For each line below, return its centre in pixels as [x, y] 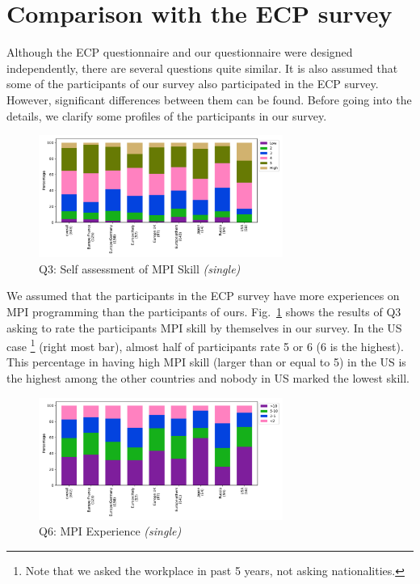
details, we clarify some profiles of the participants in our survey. [167, 115]
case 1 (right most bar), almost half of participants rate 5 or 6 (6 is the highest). [205, 345]
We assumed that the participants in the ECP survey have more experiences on [203, 296]
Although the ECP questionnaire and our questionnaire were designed [180, 52]
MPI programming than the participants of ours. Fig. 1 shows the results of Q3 [204, 312]
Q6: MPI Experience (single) [110, 531]
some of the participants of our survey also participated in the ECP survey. [193, 84]
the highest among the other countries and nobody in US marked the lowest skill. [208, 378]
